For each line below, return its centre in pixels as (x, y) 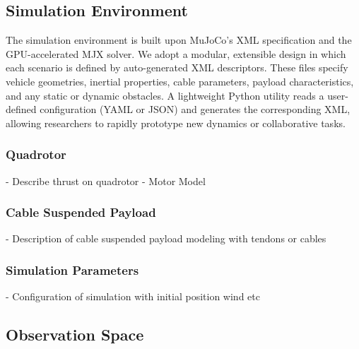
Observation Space (75, 335)
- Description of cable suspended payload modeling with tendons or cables (166, 238)
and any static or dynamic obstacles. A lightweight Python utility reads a (165, 95)
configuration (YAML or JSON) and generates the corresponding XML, (195, 109)
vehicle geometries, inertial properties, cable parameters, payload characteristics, (180, 81)
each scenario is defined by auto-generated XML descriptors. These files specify (177, 67)
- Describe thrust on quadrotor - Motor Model (106, 181)
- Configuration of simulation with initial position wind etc (133, 296)
